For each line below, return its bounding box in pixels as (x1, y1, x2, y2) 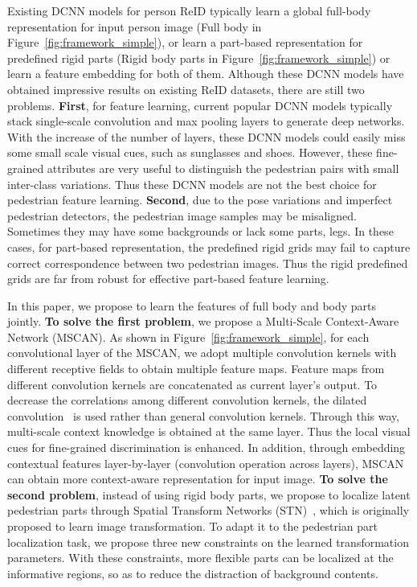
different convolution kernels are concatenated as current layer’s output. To (7, 376, 378, 392)
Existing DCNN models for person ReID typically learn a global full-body (7, 2, 371, 18)
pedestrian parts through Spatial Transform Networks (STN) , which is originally (7, 502, 410, 519)
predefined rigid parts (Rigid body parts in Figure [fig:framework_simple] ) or (7, 49, 390, 66)
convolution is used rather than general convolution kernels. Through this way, (7, 407, 400, 424)
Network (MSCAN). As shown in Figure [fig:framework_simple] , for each (7, 328, 370, 345)
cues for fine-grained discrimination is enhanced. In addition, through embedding (7, 439, 406, 456)
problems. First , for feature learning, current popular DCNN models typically (7, 96, 393, 113)
